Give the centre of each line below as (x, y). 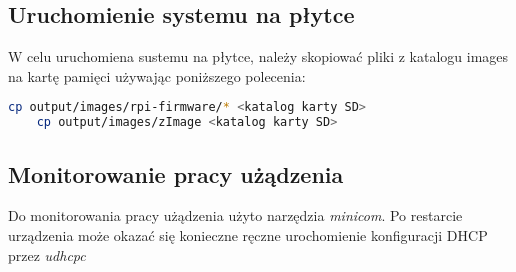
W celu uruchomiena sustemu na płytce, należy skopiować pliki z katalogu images (258, 56)
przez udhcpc (47, 254)
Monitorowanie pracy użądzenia (176, 173)
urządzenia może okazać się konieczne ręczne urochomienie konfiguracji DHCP (248, 234)
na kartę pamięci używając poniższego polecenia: (157, 75)
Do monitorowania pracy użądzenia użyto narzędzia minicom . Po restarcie (235, 215)
